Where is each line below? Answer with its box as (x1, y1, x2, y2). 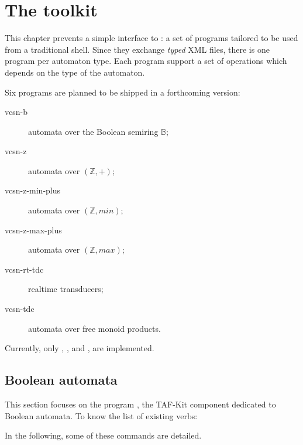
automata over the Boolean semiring (28, 125, 159, 137)
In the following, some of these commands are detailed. (5, 429, 202, 441)
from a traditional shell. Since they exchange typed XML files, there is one (5, 43, 270, 55)
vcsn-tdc (5, 303, 35, 315)
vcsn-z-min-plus (5, 184, 61, 196)
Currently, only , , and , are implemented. (5, 342, 154, 354)
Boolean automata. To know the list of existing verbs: (5, 409, 198, 422)
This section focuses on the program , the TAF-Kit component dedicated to (5, 398, 276, 410)
